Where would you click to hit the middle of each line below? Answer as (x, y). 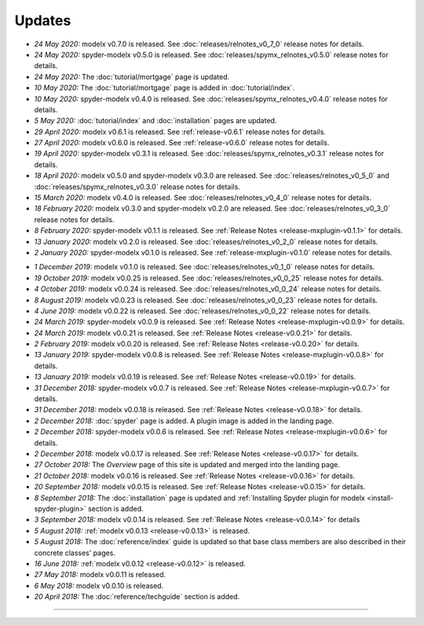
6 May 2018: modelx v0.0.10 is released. (99, 586)
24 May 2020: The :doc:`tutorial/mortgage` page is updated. (132, 77)
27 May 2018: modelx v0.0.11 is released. (100, 575)
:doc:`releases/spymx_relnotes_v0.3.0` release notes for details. (137, 186)
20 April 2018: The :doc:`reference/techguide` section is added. (137, 597)
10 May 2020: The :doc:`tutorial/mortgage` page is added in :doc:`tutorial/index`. (164, 88)
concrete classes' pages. (75, 553)
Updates (43, 20)
